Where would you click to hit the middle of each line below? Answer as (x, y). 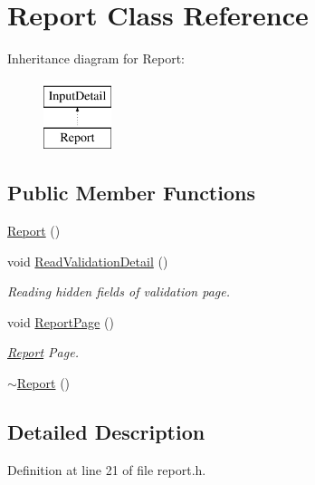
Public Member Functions (131, 193)
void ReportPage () (61, 321)
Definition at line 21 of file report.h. (107, 469)
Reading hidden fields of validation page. (119, 291)
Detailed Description (106, 432)
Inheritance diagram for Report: (96, 58)
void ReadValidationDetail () (88, 261)
